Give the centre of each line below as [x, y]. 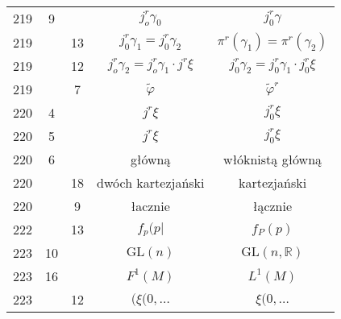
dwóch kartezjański [151, 182]
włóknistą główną [273, 159]
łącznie [273, 206]
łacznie [150, 206]
